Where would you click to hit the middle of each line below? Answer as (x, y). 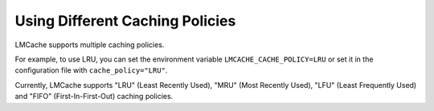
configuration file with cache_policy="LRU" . (91, 70)
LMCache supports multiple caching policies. (90, 45)
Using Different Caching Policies (125, 21)
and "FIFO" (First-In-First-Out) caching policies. (94, 97)
